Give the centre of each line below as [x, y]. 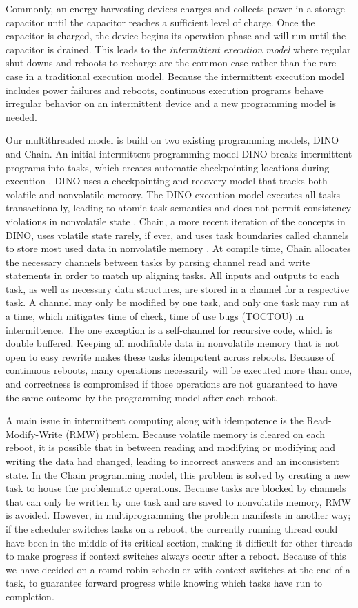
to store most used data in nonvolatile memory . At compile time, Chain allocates [178, 248]
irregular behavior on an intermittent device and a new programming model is [171, 103]
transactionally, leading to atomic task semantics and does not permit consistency [179, 208]
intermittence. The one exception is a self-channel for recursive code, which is [169, 329]
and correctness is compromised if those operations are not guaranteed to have [171, 384]
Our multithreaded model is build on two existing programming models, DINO [172, 140]
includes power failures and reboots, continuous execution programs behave [165, 89]
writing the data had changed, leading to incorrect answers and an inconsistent [172, 461]
